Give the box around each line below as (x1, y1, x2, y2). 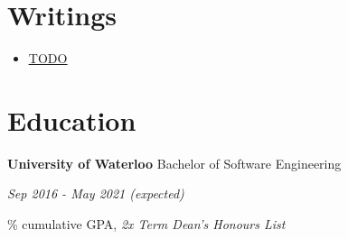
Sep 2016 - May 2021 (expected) (7, 184, 184, 203)
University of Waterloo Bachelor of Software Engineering (7, 153, 342, 172)
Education (7, 101, 136, 138)
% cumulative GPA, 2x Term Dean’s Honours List (7, 215, 286, 234)
